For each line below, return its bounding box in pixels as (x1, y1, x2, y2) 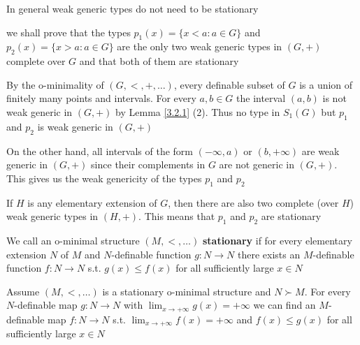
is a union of (299, 77, 353, 91)
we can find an (253, 298, 316, 312)
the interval (236, 91, 286, 105)
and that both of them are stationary (79, 54, 239, 68)
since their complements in (91, 157, 206, 172)
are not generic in (219, 157, 294, 172)
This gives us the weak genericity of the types (6, 170, 202, 185)
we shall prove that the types (6, 24, 131, 39)
